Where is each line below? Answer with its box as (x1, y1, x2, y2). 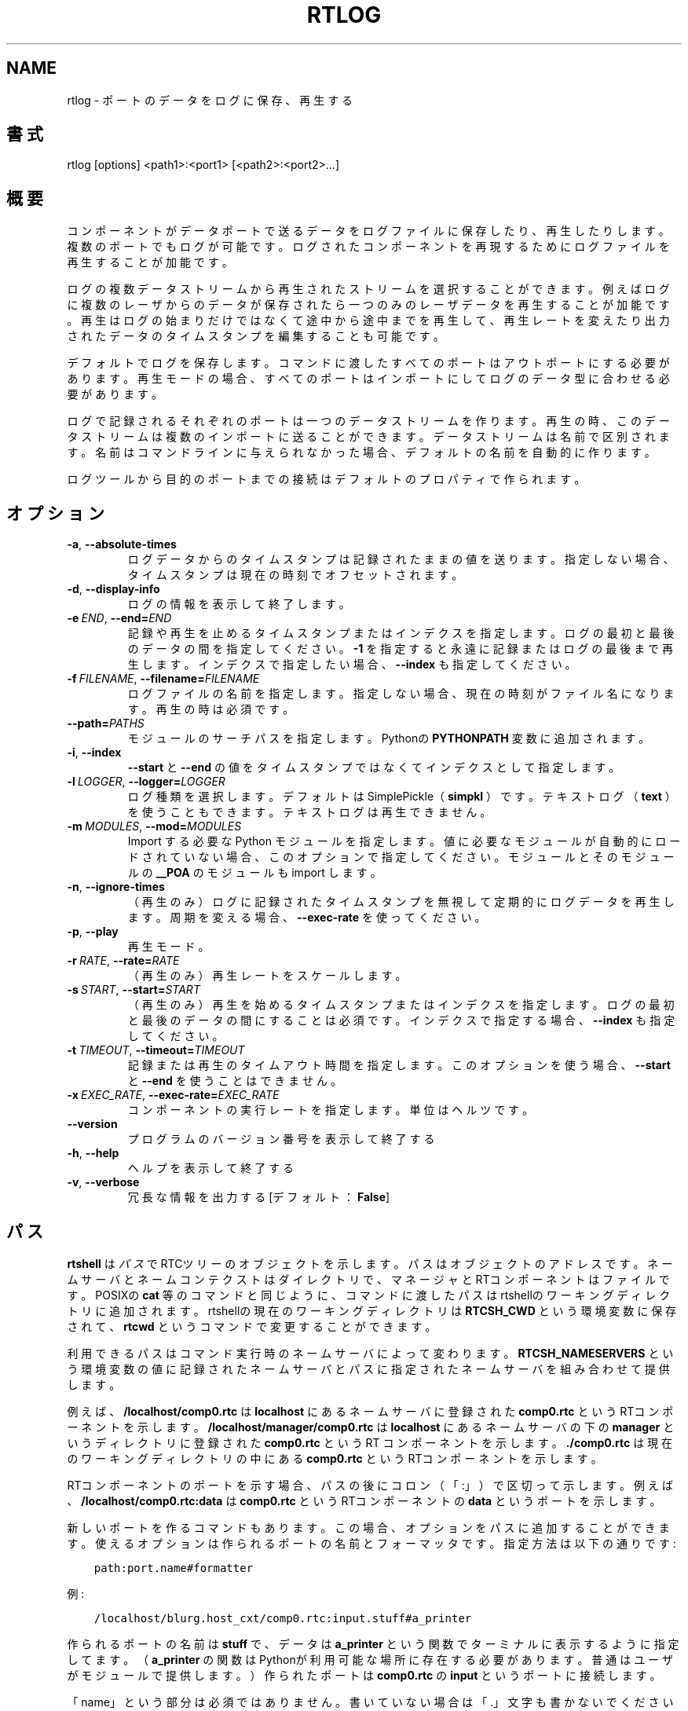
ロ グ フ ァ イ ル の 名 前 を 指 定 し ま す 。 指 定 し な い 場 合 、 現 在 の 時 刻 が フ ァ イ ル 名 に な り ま (127, 687, 675, 701)
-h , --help (67, 1146, 119, 1160)
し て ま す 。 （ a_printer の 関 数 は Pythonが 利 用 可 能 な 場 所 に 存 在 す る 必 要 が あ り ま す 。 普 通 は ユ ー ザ (67, 1652, 674, 1666)
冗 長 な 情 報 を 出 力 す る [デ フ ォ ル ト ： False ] (127, 1190, 390, 1204)
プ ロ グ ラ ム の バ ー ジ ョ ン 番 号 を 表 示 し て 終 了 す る (127, 1132, 435, 1146)
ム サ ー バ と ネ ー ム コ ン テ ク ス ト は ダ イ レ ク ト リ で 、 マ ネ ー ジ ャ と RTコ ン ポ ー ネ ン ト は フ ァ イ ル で (67, 1272, 670, 1286)
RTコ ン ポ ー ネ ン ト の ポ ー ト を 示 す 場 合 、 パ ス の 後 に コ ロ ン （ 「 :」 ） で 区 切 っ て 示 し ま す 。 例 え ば (67, 1478, 673, 1492)
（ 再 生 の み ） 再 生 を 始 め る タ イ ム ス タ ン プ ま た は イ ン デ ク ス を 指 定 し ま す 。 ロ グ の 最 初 (127, 998, 675, 1012)
